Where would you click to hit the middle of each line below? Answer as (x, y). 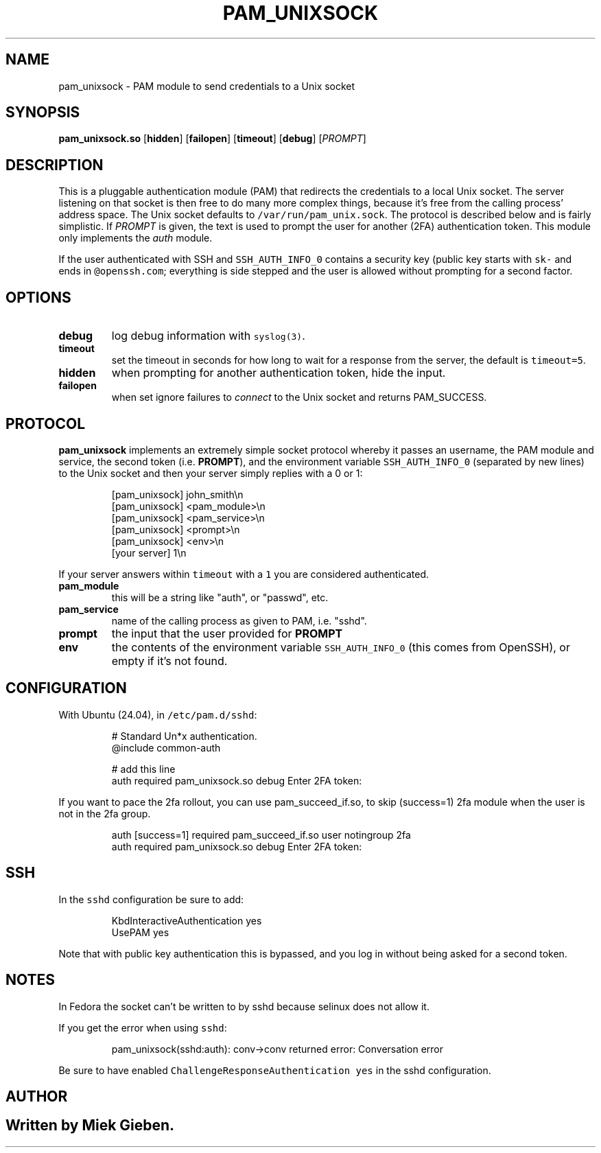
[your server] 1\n (149, 552)
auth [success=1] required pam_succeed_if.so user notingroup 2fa (261, 835)
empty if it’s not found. (169, 661)
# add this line (143, 769)
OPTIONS (38, 297)
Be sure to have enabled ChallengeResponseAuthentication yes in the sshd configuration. (275, 1070)
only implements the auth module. (135, 238)
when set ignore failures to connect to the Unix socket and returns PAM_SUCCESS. (299, 397)
